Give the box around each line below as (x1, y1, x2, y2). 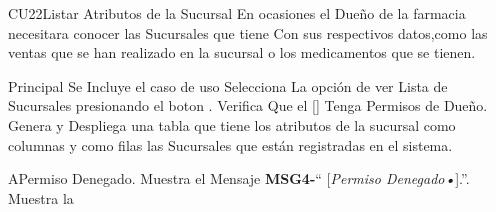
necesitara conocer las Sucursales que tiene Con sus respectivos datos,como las (8, 22, 488, 43)
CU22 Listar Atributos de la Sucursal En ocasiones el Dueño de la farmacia (8, 3, 466, 23)
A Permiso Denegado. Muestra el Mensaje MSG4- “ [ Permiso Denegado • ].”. (8, 168, 470, 189)
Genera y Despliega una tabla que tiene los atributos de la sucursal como (8, 114, 456, 135)
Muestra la (8, 187, 74, 208)
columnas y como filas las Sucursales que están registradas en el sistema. (8, 134, 453, 155)
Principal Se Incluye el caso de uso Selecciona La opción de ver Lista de (8, 75, 448, 96)
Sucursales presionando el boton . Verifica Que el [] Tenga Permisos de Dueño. (8, 95, 488, 116)
